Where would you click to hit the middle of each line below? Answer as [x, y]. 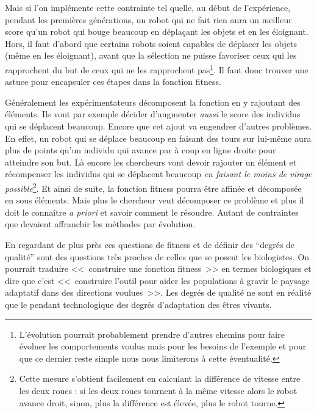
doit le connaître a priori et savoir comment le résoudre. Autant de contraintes [152, 212]
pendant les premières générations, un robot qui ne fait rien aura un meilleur [148, 19]
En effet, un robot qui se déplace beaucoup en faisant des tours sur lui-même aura [158, 138]
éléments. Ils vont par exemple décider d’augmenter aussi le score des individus [153, 114]
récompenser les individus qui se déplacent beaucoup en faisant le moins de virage [158, 174]
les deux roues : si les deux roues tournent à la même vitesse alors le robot [158, 390]
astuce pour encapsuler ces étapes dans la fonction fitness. [113, 82]
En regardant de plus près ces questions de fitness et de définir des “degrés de [150, 244]
